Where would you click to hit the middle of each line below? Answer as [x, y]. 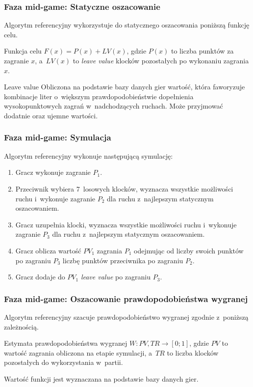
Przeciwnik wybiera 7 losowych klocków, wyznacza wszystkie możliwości [124, 188]
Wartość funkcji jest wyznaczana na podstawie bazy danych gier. [101, 378]
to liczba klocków [193, 352]
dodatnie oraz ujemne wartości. [51, 115]
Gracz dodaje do [40, 277]
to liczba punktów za [202, 51]
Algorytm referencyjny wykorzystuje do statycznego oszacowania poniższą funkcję [127, 25]
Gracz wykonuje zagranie [53, 172]
